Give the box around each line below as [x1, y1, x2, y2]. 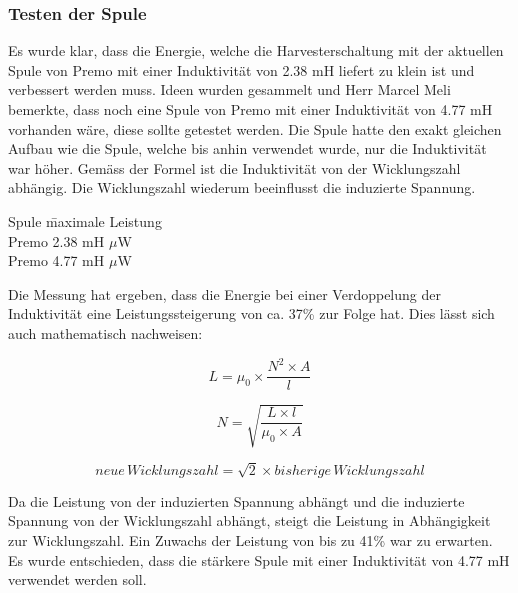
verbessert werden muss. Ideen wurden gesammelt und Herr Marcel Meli [8, 79, 451, 100]
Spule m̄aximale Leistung [8, 210, 162, 231]
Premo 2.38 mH [8, 230, 105, 251]
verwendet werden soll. [8, 569, 147, 590]
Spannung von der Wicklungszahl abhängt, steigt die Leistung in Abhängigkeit [8, 510, 491, 531]
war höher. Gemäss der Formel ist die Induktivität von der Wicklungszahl [8, 157, 461, 178]
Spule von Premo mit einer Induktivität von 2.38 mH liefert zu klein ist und [8, 59, 475, 80]
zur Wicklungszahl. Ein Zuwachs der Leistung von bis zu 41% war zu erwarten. [8, 529, 493, 550]
